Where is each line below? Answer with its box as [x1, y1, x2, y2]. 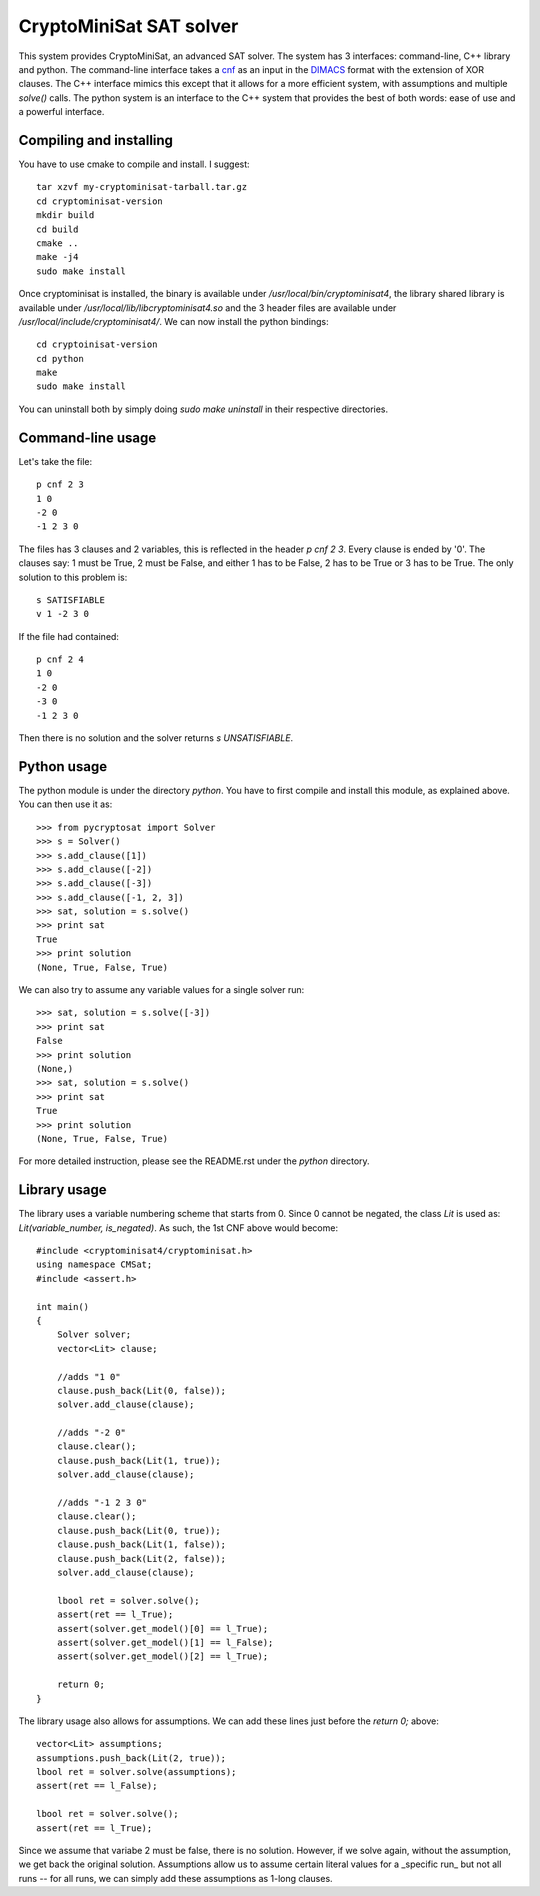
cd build [36, 223, 79, 235]
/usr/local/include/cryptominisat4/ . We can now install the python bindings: [18, 315, 329, 327]
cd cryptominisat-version [36, 195, 164, 207]
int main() [36, 1301, 90, 1312]
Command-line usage [18, 429, 157, 446]
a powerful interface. [18, 106, 105, 118]
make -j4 [36, 251, 79, 263]
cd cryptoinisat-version [36, 339, 158, 350]
